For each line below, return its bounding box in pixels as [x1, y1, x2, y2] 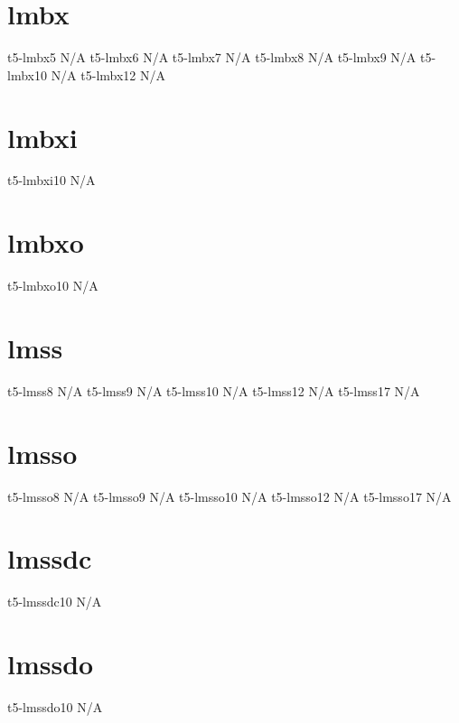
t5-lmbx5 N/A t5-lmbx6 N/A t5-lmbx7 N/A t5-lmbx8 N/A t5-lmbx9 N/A [7, 48, 417, 67]
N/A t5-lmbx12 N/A [51, 65, 166, 84]
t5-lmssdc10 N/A [7, 592, 102, 611]
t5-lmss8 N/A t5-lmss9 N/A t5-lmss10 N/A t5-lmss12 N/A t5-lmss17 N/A [7, 381, 420, 400]
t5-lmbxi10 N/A [7, 171, 96, 190]
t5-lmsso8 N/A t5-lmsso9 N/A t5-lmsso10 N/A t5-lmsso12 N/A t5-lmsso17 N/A [7, 487, 452, 505]
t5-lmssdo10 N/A [7, 698, 103, 717]
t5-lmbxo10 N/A [7, 276, 98, 295]
